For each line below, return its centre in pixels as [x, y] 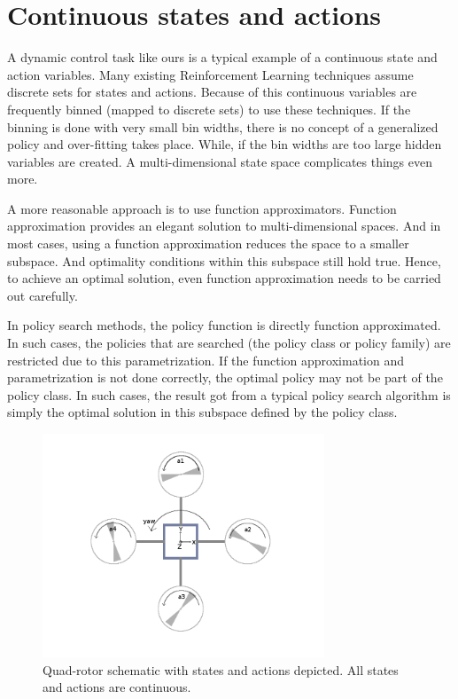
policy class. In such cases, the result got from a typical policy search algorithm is [229, 394]
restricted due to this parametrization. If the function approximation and [206, 360]
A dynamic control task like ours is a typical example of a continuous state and [222, 57]
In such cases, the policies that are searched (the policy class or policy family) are [229, 343]
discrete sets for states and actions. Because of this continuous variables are [212, 92]
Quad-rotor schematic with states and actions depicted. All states [221, 669]
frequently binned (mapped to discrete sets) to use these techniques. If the [209, 109]
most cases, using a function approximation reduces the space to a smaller [208, 243]
